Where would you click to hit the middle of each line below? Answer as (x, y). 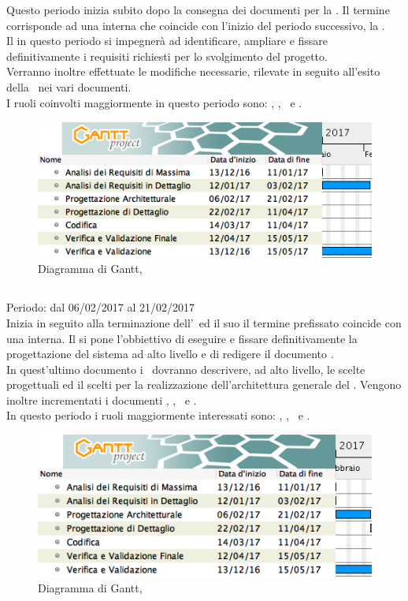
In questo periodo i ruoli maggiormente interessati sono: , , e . (158, 415)
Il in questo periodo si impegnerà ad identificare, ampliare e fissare (167, 41)
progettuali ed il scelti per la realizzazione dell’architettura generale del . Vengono (204, 384)
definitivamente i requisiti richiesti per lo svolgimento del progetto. (167, 56)
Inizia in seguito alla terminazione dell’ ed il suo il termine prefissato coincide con (204, 322)
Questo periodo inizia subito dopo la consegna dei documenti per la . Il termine (198, 9)
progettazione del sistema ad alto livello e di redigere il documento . (170, 354)
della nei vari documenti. (69, 86)
